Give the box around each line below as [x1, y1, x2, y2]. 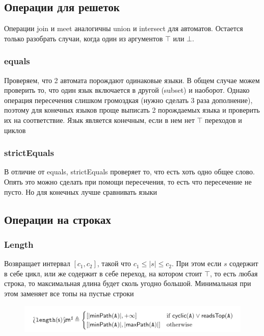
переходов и [205, 114, 242, 125]
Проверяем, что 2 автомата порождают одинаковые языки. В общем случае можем [4, 74, 260, 85]
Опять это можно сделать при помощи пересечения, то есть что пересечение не [4, 176, 252, 187]
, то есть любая [210, 268, 258, 278]
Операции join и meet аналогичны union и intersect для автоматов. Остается [4, 23, 243, 34]
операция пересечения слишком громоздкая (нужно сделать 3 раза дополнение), [4, 94, 253, 105]
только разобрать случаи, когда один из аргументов [4, 33, 163, 43]
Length [4, 238, 34, 250]
